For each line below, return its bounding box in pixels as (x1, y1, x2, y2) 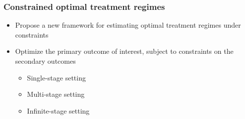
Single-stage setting (27, 72, 86, 82)
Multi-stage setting (27, 89, 85, 99)
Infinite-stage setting (27, 105, 90, 116)
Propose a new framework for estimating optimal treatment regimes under (15, 20, 241, 30)
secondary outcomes (15, 56, 76, 66)
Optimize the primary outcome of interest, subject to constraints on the (15, 46, 234, 56)
